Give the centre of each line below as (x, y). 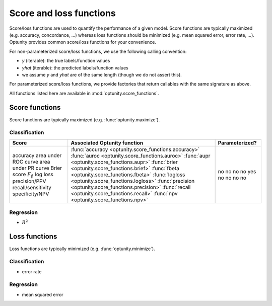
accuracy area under (37, 155)
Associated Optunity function (107, 142)
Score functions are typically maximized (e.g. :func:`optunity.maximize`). (85, 120)
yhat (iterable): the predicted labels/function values (75, 67)
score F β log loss (33, 175)
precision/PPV (29, 181)
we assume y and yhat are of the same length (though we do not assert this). (102, 74)
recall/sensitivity (32, 187)
